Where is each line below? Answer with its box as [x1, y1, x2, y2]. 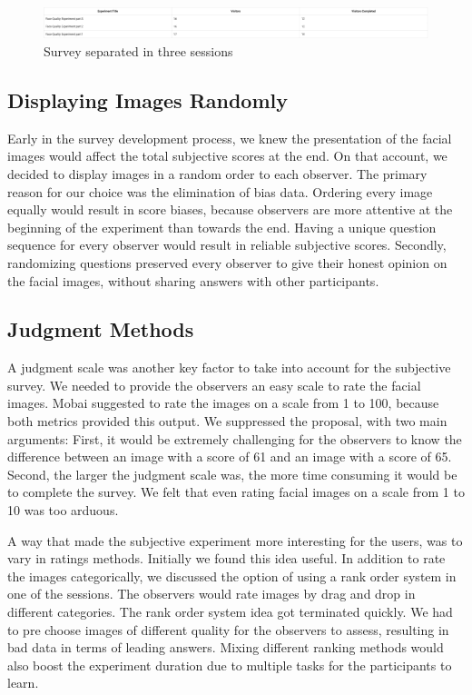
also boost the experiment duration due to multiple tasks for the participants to [7, 655, 452, 674]
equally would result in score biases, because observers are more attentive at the [7, 200, 453, 219]
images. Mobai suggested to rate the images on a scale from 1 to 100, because [7, 393, 439, 412]
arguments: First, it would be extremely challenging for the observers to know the [7, 429, 462, 448]
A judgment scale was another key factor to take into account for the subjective [7, 358, 451, 377]
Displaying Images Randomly [7, 85, 288, 114]
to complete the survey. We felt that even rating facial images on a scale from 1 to [7, 482, 465, 501]
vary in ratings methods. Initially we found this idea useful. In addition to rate [7, 549, 446, 568]
